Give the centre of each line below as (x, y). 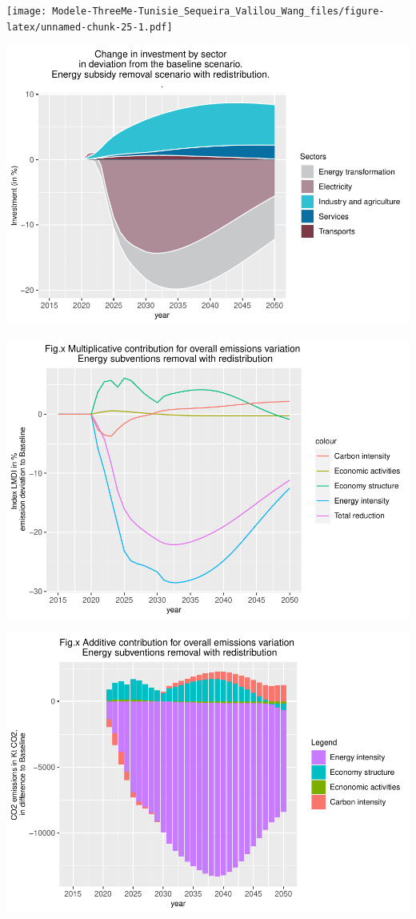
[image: (27, 11)
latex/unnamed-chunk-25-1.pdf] (90, 27)
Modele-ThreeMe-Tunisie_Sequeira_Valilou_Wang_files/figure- (218, 11)
